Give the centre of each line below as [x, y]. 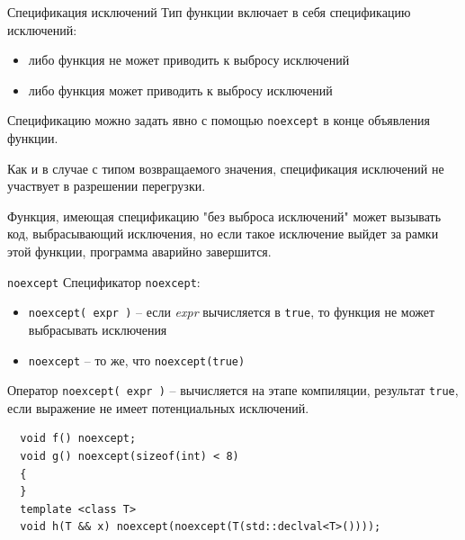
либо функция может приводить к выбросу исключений [180, 90]
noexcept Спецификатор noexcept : [104, 281]
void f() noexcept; [78, 439]
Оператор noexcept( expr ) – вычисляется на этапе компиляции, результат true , [233, 390]
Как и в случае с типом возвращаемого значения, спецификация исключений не [226, 168]
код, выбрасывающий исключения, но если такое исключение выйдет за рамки [223, 234]
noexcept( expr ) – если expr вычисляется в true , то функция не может [232, 312]
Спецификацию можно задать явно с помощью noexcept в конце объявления [219, 120]
